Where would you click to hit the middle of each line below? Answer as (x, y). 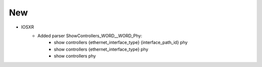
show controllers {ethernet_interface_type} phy (101, 49)
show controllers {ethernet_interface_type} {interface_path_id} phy (121, 42)
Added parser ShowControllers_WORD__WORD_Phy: (90, 36)
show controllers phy (75, 56)
